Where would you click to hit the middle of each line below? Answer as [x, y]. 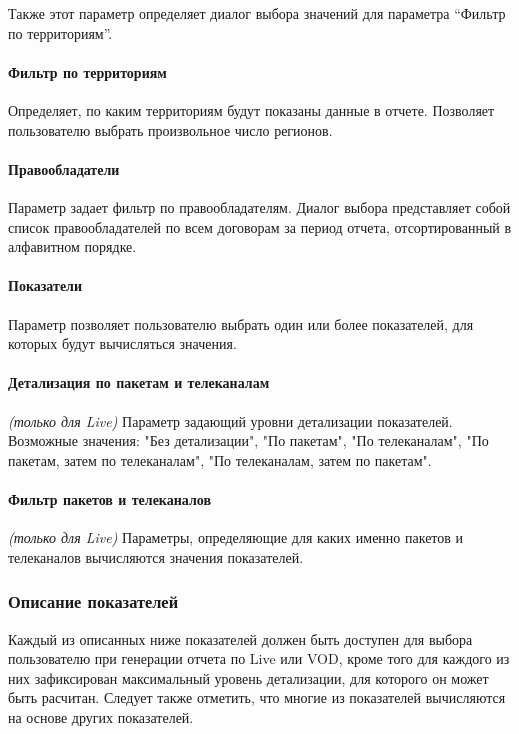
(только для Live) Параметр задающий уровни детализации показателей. [230, 420]
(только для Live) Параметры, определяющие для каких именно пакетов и [236, 537]
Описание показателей [93, 601]
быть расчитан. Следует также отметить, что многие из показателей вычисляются [257, 697]
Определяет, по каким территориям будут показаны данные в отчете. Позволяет [251, 109]
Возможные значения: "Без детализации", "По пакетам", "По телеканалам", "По [248, 440]
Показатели [45, 285]
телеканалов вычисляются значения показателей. [156, 556]
